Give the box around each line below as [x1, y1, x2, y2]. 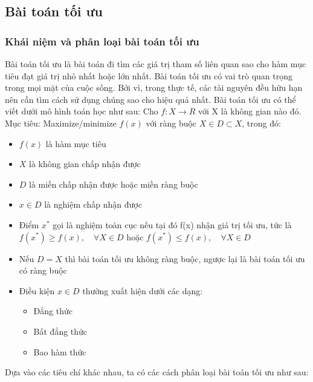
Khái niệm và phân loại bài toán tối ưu [5, 33, 199, 48]
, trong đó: [242, 116, 281, 129]
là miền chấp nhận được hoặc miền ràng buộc [29, 177, 198, 190]
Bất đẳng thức [33, 324, 88, 337]
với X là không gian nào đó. [198, 105, 302, 117]
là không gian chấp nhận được [29, 157, 141, 170]
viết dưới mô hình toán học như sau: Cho [5, 105, 158, 117]
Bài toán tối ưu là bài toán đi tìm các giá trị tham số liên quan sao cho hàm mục [5, 58, 306, 70]
